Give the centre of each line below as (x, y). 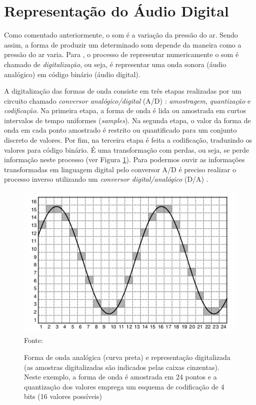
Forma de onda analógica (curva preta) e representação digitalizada (127, 357)
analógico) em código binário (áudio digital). (72, 74)
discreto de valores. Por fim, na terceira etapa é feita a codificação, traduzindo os (128, 140)
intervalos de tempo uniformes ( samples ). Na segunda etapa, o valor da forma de (127, 120)
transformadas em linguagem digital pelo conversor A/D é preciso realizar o (120, 169)
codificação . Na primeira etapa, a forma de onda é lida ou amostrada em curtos (125, 110)
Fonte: (33, 340)
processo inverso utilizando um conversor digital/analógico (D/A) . (106, 179)
